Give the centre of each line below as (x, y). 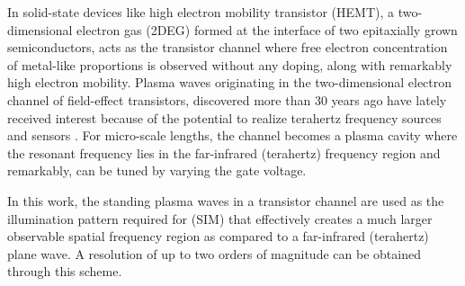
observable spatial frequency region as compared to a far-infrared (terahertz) (218, 236)
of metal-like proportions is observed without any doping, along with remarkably (230, 64)
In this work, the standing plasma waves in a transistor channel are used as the (226, 200)
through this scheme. (65, 271)
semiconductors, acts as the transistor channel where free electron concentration (228, 47)
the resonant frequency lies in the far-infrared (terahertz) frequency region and (224, 152)
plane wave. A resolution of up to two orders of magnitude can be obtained (214, 253)
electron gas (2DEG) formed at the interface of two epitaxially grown (267, 29)
